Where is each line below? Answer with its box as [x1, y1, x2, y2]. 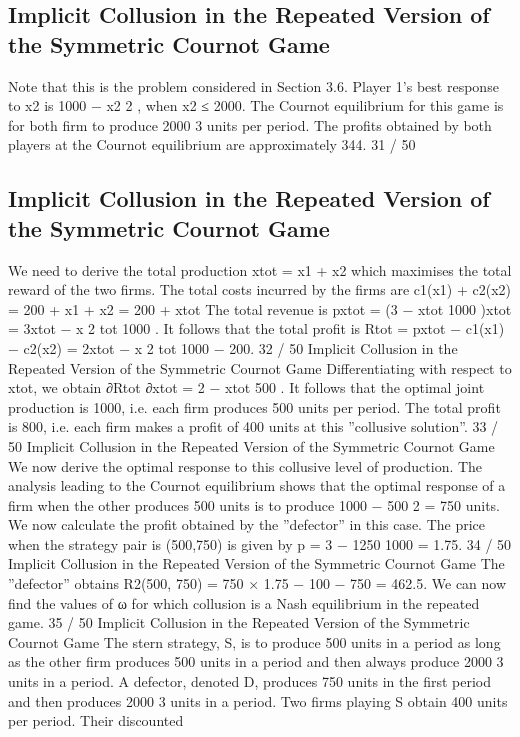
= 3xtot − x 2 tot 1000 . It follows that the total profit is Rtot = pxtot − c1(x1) [8, 318, 505, 339]
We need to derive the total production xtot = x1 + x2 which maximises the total [8, 259, 512, 280]
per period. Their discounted [8, 710, 184, 731]
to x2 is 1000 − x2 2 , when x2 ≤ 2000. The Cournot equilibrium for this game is [8, 95, 504, 116]
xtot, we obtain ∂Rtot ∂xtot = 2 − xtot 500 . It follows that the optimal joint [8, 377, 485, 398]
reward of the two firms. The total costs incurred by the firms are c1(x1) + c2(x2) [8, 279, 511, 300]
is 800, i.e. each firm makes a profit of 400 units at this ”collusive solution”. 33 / [8, 416, 499, 437]
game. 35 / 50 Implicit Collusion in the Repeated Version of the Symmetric [8, 612, 470, 633]
